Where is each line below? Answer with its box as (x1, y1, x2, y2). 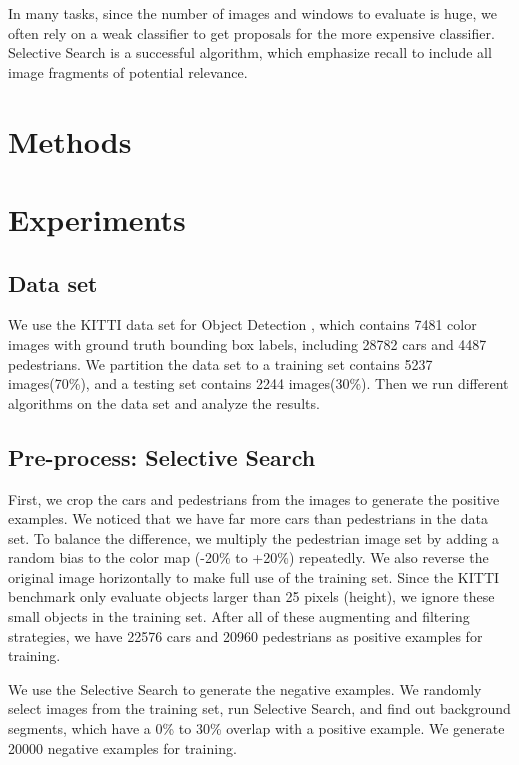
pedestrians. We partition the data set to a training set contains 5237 (8, 353, 433, 374)
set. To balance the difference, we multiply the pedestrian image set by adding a (8, 527, 500, 548)
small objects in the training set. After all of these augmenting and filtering (8, 606, 470, 627)
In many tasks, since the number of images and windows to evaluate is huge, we (8, 3, 497, 23)
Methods (8, 120, 132, 161)
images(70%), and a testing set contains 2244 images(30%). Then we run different (8, 373, 509, 394)
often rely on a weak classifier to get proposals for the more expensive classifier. (8, 22, 495, 43)
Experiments (8, 198, 186, 239)
